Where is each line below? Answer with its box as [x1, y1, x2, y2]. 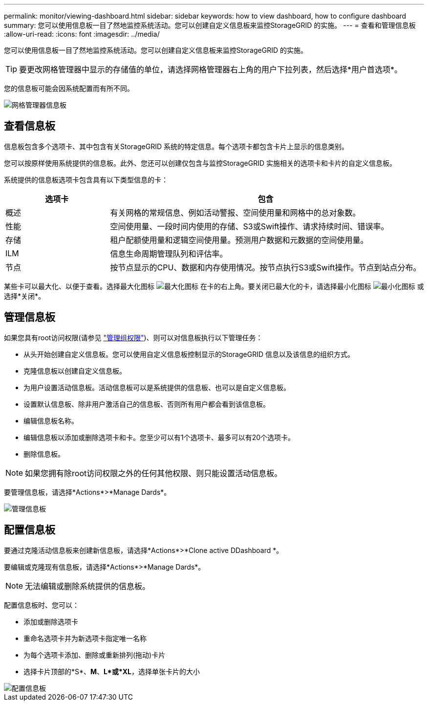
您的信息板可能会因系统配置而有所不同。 [4, 84, 134, 92]
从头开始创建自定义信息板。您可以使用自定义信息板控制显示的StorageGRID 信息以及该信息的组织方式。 [23, 350, 354, 358]
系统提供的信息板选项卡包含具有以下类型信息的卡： [4, 175, 168, 184]
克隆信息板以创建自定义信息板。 [23, 366, 126, 375]
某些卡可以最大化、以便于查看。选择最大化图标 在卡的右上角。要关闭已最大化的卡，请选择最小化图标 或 [4, 282, 424, 290]
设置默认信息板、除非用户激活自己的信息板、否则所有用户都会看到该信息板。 [23, 399, 270, 408]
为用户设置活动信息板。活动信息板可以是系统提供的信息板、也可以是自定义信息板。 [23, 383, 290, 392]
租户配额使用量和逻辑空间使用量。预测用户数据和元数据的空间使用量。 [110, 235, 368, 245]
